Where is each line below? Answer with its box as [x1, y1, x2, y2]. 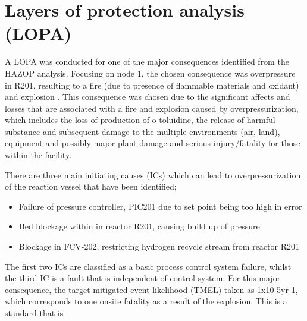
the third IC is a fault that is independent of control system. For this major [5, 272, 281, 284]
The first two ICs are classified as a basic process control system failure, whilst [5, 260, 292, 272]
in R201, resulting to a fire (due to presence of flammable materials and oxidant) [5, 78, 299, 91]
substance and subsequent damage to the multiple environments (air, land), [5, 125, 280, 137]
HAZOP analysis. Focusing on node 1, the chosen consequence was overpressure [5, 67, 296, 79]
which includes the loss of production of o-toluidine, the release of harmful [5, 114, 275, 126]
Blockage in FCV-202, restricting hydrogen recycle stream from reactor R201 [18, 240, 299, 253]
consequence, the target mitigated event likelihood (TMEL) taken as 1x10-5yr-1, [5, 283, 298, 295]
